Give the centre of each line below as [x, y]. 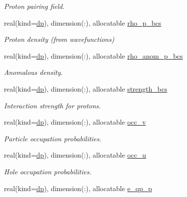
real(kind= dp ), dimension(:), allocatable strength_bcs [86, 88]
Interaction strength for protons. [52, 105]
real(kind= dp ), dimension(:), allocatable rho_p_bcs [83, 22]
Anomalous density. [33, 72]
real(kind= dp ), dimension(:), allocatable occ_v [75, 122]
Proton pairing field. [34, 6]
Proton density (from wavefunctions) [59, 39]
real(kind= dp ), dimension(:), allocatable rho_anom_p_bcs [93, 55]
